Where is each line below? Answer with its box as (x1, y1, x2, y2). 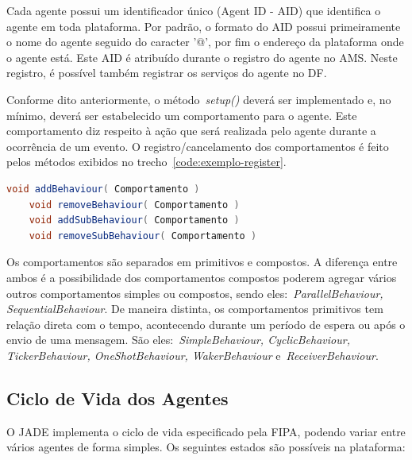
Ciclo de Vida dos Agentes (6, 385, 229, 410)
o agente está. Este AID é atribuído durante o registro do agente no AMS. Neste (6, 48, 398, 65)
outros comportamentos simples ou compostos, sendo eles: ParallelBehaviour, (6, 284, 383, 301)
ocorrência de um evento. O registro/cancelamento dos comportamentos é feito (6, 137, 389, 154)
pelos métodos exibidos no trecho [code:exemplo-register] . (6, 153, 287, 170)
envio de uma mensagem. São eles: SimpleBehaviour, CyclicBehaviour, (6, 331, 350, 348)
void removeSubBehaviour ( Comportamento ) (29, 230, 257, 242)
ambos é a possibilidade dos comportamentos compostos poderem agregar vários (6, 269, 397, 285)
